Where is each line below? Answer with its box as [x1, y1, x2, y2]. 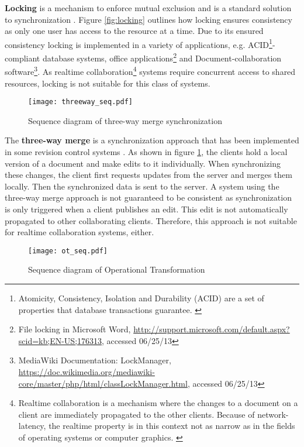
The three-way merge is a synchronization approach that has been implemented [5, 134, 299, 146]
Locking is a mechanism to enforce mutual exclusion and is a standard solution [5, 2, 292, 13]
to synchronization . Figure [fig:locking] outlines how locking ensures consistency [5, 13, 292, 25]
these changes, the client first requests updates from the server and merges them [5, 169, 292, 181]
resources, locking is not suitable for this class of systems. [5, 77, 210, 89]
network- [257, 408, 289, 420]
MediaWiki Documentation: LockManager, [18, 354, 171, 366]
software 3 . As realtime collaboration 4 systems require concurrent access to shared [5, 64, 296, 77]
